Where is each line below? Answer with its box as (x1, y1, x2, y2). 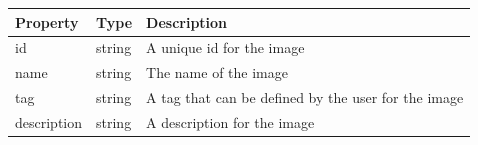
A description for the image (146, 111, 315, 132)
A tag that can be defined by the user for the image (146, 87, 464, 108)
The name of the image (146, 62, 288, 83)
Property (15, 11, 79, 32)
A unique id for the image (146, 37, 305, 58)
